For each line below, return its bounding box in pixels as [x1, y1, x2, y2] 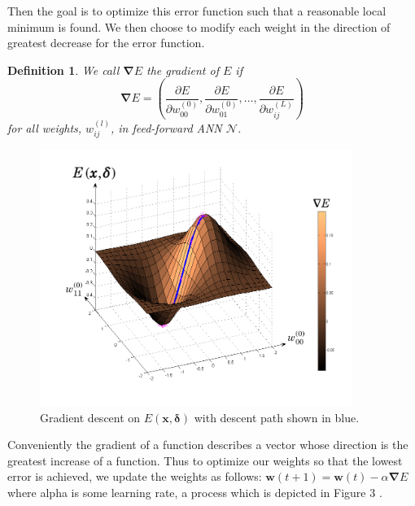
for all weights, [7, 119, 82, 136]
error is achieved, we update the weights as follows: [7, 468, 262, 485]
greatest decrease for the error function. [7, 34, 205, 51]
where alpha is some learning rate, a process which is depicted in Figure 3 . [7, 483, 382, 500]
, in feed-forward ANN [110, 119, 222, 136]
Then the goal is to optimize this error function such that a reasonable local [7, 2, 387, 19]
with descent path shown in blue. [194, 408, 360, 425]
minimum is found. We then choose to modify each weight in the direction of [7, 18, 391, 35]
